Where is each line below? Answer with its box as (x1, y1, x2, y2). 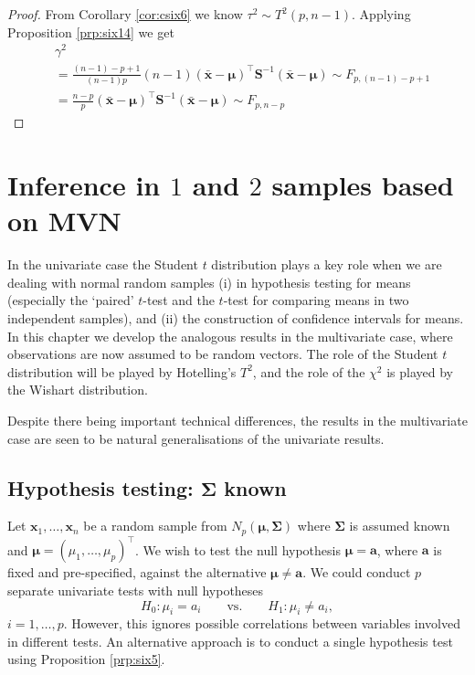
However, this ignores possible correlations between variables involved (71, 614, 460, 633)
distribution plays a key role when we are (211, 255, 442, 274)
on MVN (7, 202, 121, 239)
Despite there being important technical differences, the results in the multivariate (7, 410, 468, 429)
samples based (271, 166, 454, 204)
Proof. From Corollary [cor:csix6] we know (7, 5, 243, 23)
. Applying (352, 5, 411, 23)
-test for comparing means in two (223, 290, 409, 310)
